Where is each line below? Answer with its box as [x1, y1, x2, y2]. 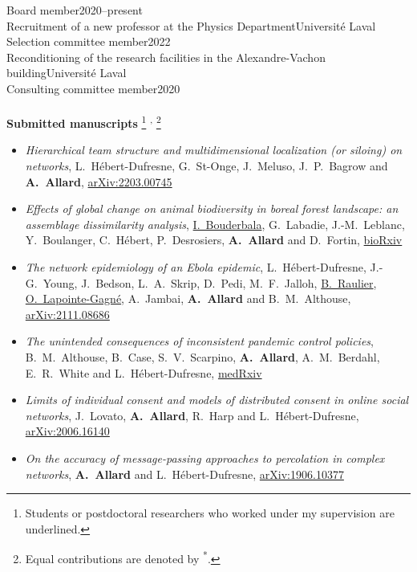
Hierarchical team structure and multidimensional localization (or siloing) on [25, 141, 403, 158]
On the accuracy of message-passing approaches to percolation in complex [25, 449, 385, 466]
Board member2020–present [6, 2, 143, 18]
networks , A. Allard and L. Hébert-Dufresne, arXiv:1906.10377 [25, 465, 344, 482]
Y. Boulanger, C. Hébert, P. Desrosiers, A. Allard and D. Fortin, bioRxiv [25, 231, 403, 248]
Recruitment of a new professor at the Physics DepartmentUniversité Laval [6, 17, 376, 34]
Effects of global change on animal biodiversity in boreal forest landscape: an [25, 200, 399, 217]
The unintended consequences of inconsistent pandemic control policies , [25, 333, 374, 349]
